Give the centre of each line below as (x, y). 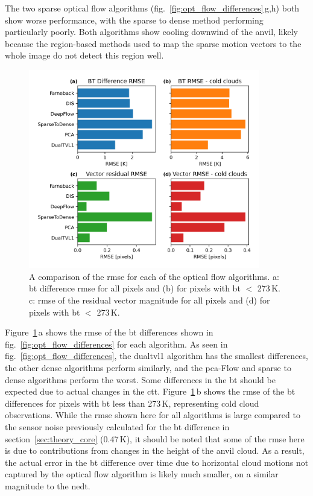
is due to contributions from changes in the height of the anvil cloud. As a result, (155, 450)
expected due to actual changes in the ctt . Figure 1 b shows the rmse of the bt (150, 391)
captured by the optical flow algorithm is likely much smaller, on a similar (142, 474)
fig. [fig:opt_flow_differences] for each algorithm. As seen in (116, 344)
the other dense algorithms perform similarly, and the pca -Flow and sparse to (148, 368)
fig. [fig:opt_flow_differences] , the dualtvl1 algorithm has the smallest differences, (156, 356)
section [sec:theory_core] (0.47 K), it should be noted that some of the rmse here (155, 438)
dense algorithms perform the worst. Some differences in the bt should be (140, 379)
